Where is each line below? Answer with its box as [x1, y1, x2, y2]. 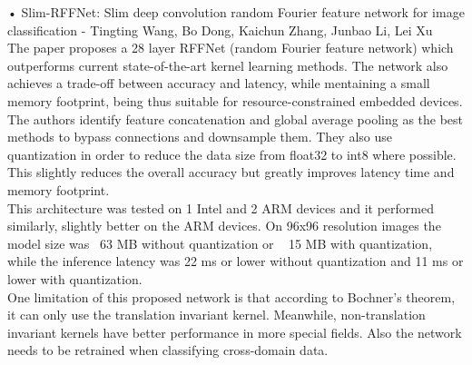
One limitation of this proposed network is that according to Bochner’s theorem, [7, 287, 456, 306]
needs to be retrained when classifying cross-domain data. [7, 340, 329, 360]
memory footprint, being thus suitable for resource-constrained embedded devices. [7, 91, 463, 110]
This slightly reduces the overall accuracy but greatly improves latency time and [7, 163, 455, 182]
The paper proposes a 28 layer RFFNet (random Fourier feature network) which [7, 38, 454, 57]
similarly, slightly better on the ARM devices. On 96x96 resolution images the [7, 216, 441, 235]
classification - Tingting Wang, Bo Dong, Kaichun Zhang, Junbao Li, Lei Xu [7, 20, 433, 39]
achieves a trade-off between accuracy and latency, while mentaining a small [7, 74, 430, 93]
